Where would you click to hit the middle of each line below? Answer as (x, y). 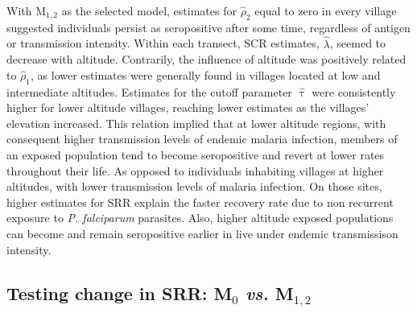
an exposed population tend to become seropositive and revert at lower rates (196, 154)
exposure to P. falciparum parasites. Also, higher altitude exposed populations (200, 218)
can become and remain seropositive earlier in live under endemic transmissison (202, 233)
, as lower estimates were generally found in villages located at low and (206, 74)
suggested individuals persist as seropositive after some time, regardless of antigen (208, 27)
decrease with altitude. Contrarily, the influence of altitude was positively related (206, 59)
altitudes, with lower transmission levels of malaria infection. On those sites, (194, 186)
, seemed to (358, 43)
